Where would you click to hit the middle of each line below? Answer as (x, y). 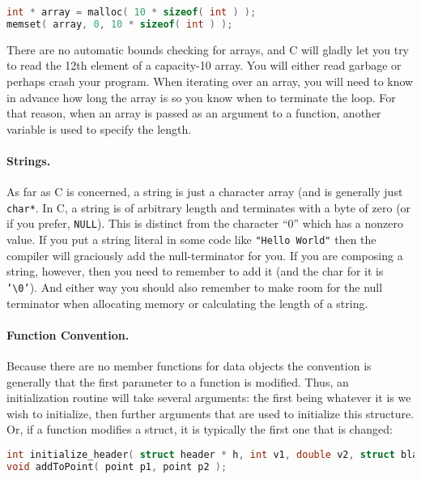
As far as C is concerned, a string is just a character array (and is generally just (205, 192)
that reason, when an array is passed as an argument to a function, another (194, 113)
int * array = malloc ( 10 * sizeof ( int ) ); (132, 12)
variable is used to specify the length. (99, 128)
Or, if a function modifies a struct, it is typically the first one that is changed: (200, 429)
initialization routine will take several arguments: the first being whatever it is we (209, 398)
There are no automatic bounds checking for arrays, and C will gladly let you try (208, 49)
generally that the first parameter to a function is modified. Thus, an (178, 381)
